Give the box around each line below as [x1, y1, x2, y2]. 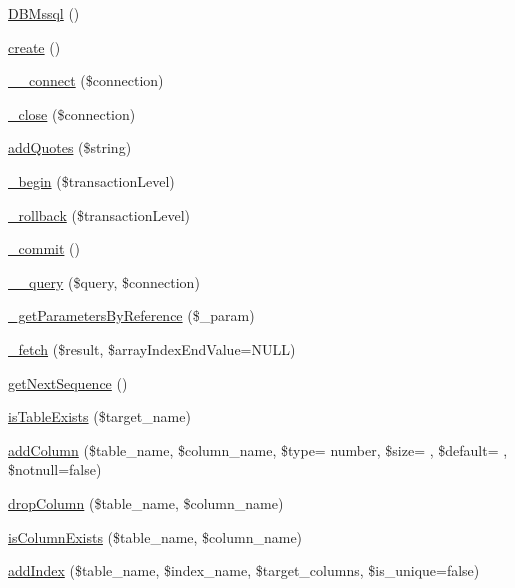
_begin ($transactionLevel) [8, 170, 175, 191]
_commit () [8, 238, 80, 259]
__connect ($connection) [8, 70, 164, 91]
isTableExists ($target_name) [8, 406, 191, 427]
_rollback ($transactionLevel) [8, 204, 190, 225]
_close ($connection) [8, 103, 136, 124]
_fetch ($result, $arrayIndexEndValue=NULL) [8, 338, 296, 359]
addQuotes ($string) [8, 137, 132, 158]
